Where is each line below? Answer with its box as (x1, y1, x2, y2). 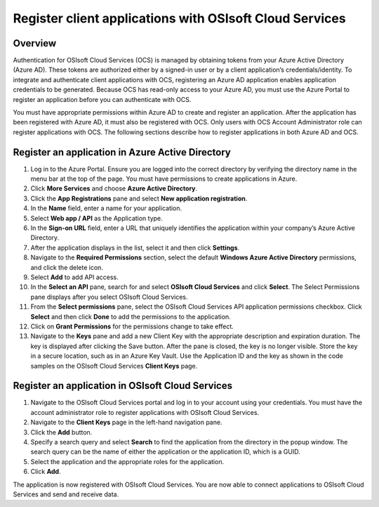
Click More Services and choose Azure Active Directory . (30, 184, 198, 193)
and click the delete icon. (30, 263, 103, 271)
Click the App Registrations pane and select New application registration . (30, 194, 248, 203)
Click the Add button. (30, 428, 93, 436)
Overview (13, 37, 57, 49)
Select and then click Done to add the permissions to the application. (30, 312, 231, 321)
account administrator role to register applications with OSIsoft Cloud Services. (30, 408, 260, 416)
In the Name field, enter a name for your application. (30, 204, 182, 212)
